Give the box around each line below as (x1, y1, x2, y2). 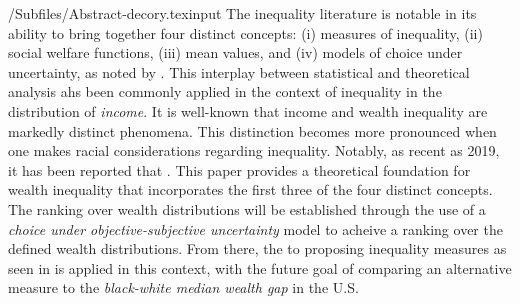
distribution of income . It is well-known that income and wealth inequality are (8, 100, 488, 121)
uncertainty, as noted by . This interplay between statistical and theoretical (8, 61, 470, 82)
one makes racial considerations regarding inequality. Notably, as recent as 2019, (8, 140, 500, 161)
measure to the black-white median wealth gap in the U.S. (8, 277, 359, 298)
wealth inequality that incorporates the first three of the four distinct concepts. (8, 179, 493, 200)
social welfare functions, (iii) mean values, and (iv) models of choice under (8, 42, 463, 63)
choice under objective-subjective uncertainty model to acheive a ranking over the (8, 218, 503, 239)
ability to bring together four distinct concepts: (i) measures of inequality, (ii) (8, 22, 483, 43)
